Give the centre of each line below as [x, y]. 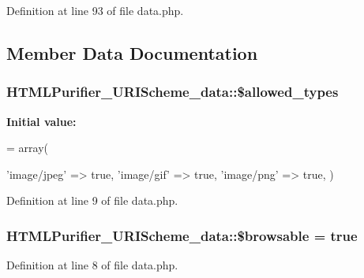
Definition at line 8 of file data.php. [92, 265]
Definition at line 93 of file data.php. [95, 10]
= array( [27, 148]
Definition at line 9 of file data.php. [92, 200]
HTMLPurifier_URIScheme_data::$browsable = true [182, 235]
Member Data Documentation [132, 52]
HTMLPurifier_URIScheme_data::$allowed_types [173, 92]
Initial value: [41, 121]
